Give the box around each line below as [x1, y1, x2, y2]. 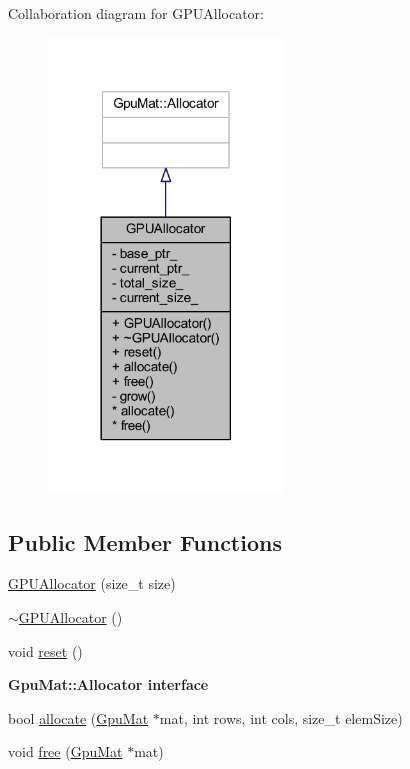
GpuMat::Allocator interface [8, 674, 209, 695]
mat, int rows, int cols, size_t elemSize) [159, 707, 403, 728]
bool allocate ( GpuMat [8, 707, 149, 728]
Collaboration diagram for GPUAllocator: [8, 3, 265, 23]
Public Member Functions [8, 526, 282, 557]
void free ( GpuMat [8, 741, 123, 762]
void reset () [8, 640, 83, 661]
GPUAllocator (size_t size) [8, 573, 176, 594]
